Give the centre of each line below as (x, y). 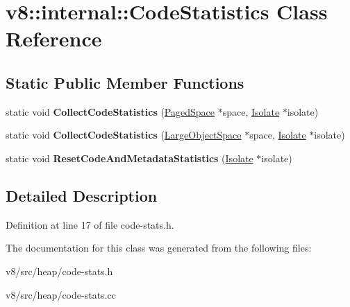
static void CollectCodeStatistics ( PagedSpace (110, 111)
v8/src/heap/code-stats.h (59, 271)
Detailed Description (82, 195)
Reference (54, 38)
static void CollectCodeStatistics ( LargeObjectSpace (124, 135)
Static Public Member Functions (125, 82)
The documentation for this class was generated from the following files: (159, 248)
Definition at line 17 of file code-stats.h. (90, 224)
